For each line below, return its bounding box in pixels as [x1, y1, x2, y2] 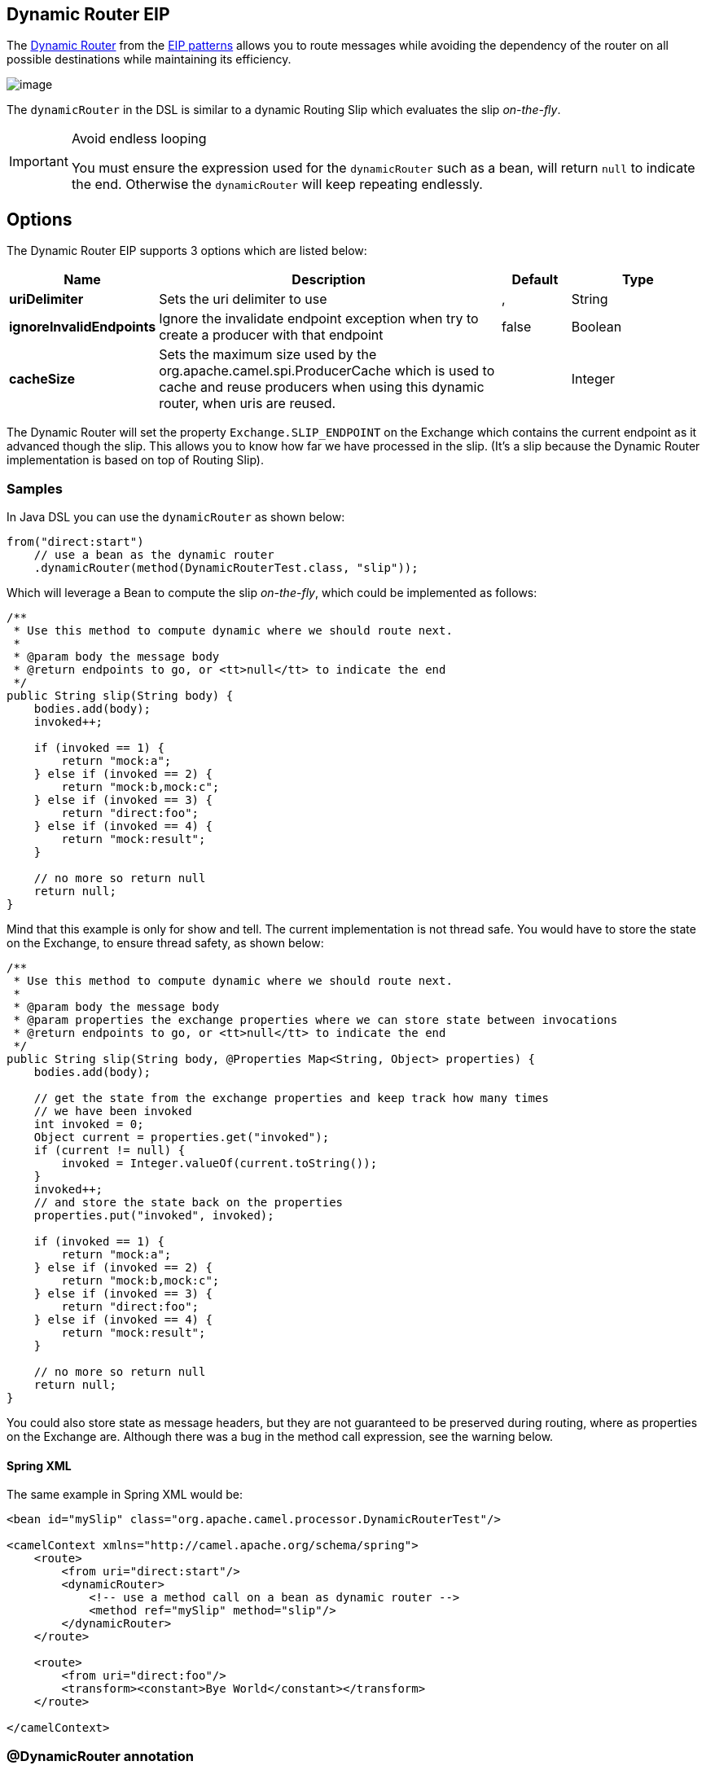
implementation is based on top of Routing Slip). [7, 453, 264, 468]
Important [9, 153, 68, 170]
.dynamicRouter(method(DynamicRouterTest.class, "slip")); [33, 561, 419, 575]
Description [292, 271, 366, 288]
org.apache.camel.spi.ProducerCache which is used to [159, 362, 495, 380]
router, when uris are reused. [159, 395, 336, 412]
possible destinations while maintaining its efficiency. [7, 52, 292, 67]
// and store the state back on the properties [33, 1196, 344, 1210]
